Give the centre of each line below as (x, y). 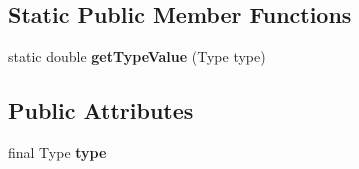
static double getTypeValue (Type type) (137, 56)
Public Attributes (101, 110)
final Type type (57, 152)
